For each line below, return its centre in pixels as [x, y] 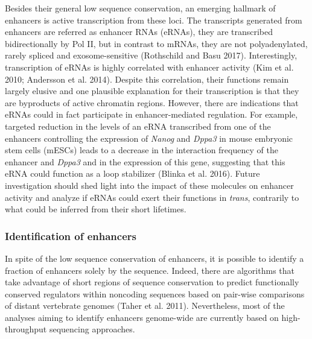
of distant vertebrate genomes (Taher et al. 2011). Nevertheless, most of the [145, 306]
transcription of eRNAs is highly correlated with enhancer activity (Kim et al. [149, 67]
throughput [26, 329]
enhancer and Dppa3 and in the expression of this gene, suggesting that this [145, 161]
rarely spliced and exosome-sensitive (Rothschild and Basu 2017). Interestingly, [151, 55]
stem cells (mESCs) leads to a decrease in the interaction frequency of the [142, 150]
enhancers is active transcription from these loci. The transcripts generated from [154, 20]
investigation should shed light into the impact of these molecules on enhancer [149, 185]
